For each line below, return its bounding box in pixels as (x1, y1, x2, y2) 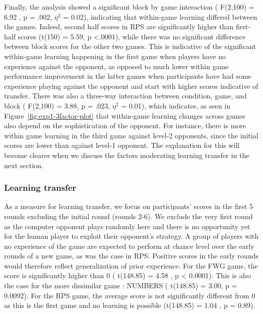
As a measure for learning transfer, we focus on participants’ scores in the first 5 (4, 201, 253, 212)
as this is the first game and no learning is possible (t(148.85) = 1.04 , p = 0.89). (4, 300, 255, 310)
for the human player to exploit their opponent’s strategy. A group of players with (4, 231, 259, 241)
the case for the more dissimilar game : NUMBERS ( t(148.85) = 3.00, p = (4, 280, 237, 291)
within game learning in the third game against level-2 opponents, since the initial (4, 130, 258, 140)
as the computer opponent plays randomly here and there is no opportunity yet (4, 221, 250, 231)
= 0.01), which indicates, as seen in (121, 100, 231, 111)
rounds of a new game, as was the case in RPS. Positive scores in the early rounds (4, 250, 258, 261)
